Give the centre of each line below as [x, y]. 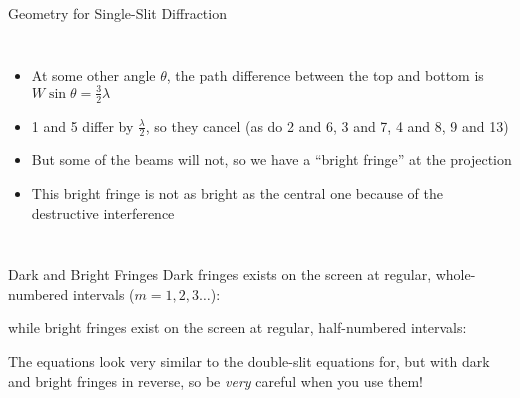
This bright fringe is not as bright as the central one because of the [237, 192]
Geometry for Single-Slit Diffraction [117, 13]
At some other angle [93, 74]
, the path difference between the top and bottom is [325, 74]
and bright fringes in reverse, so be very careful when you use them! [215, 380]
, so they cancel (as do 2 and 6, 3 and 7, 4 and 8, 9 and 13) [327, 125]
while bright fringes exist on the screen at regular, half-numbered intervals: [237, 327]
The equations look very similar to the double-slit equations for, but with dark [249, 360]
